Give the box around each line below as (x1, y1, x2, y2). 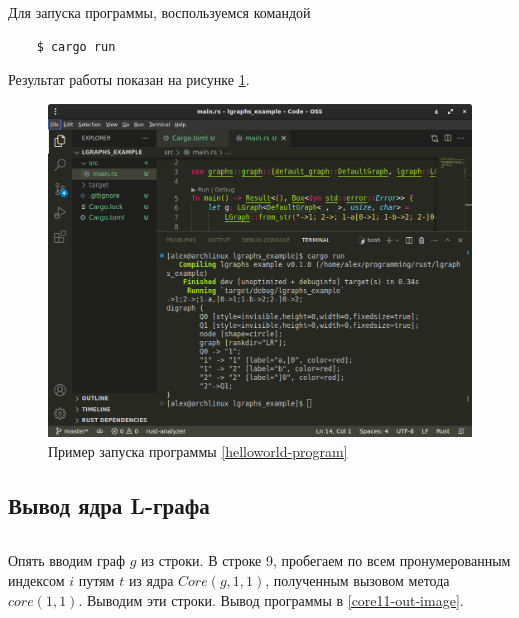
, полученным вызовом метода (265, 570, 450, 591)
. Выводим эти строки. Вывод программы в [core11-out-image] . (78, 589, 464, 610)
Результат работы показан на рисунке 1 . (8, 69, 250, 90)
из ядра (128, 570, 174, 591)
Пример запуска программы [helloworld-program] (48, 440, 348, 461)
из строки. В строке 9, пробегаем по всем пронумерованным (141, 550, 511, 571)
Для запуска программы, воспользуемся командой (8, 2, 311, 22)
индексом (8, 570, 65, 591)
